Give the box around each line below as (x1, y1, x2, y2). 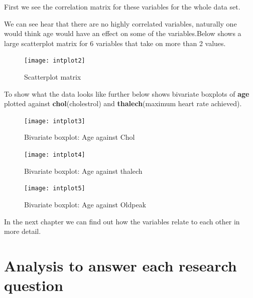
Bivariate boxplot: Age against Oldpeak (24, 199, 146, 209)
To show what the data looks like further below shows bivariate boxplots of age (4, 88, 249, 99)
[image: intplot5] (24, 185, 85, 192)
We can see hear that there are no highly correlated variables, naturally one (4, 18, 237, 29)
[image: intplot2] (24, 57, 85, 65)
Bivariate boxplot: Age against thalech (24, 165, 143, 176)
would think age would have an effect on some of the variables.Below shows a (4, 28, 241, 39)
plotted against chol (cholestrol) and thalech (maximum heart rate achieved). (4, 98, 242, 109)
